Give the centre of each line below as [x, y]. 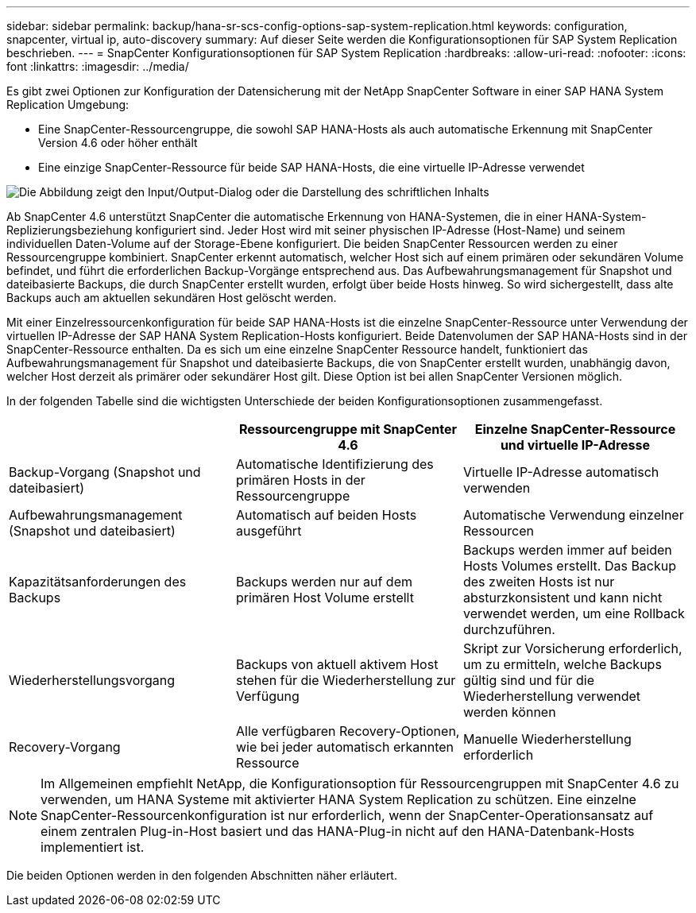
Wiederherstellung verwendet [552, 696]
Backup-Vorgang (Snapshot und [105, 472]
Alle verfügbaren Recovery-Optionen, [348, 731]
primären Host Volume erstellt [325, 598]
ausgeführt [269, 531]
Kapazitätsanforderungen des [98, 582]
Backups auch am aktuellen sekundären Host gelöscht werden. [172, 298]
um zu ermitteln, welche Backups [562, 664]
